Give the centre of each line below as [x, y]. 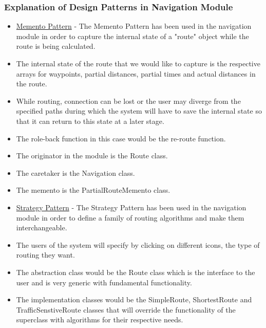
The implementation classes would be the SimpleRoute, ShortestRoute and [134, 299]
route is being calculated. [56, 46]
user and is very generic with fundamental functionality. [104, 282]
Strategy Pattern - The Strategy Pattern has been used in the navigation [131, 207]
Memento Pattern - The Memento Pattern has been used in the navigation [134, 26]
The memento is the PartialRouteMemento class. [93, 190]
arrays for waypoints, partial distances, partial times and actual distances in [136, 73]
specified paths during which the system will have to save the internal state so [139, 111]
